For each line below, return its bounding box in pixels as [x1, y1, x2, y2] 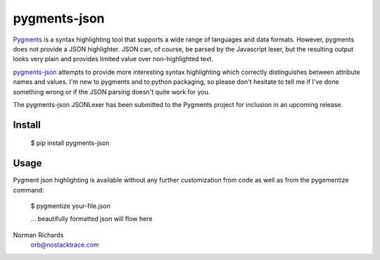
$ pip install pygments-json [30, 139, 110, 147]
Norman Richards [13, 230, 64, 239]
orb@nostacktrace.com [30, 240, 99, 249]
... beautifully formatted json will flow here [30, 215, 153, 223]
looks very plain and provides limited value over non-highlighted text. [13, 55, 214, 63]
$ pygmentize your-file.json [30, 202, 110, 210]
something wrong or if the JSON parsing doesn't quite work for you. [13, 87, 210, 96]
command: [13, 185, 44, 194]
